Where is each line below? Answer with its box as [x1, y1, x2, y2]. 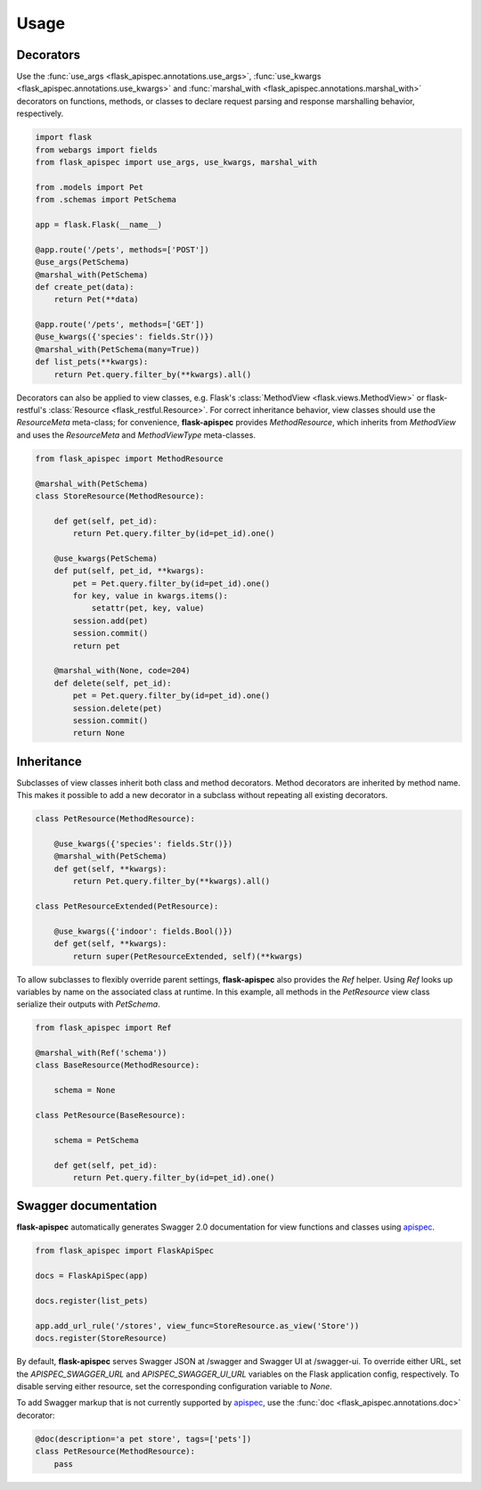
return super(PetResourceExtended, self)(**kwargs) [72, 951, 304, 961]
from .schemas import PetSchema [35, 194, 177, 205]
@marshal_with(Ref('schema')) [35, 1048, 167, 1058]
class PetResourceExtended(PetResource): [35, 901, 219, 911]
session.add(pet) [72, 615, 149, 626]
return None [72, 728, 125, 738]
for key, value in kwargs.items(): [72, 591, 229, 601]
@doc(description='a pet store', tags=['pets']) [35, 1434, 252, 1444]
